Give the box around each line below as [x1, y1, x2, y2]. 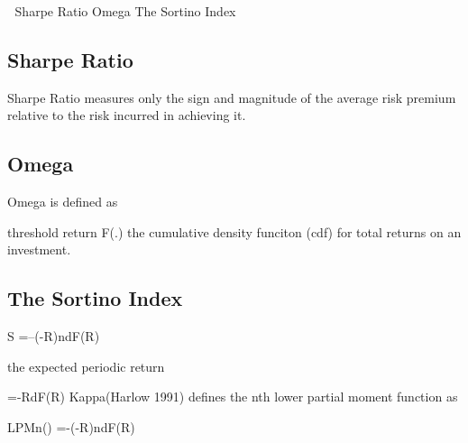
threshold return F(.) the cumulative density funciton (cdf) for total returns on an [7, 222, 462, 241]
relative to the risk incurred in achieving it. [7, 106, 246, 125]
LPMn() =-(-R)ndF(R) [7, 417, 135, 436]
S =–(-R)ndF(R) [7, 327, 100, 346]
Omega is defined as [7, 192, 118, 211]
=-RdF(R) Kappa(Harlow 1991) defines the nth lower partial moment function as [7, 387, 458, 406]
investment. [7, 240, 71, 259]
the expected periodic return [7, 356, 165, 375]
